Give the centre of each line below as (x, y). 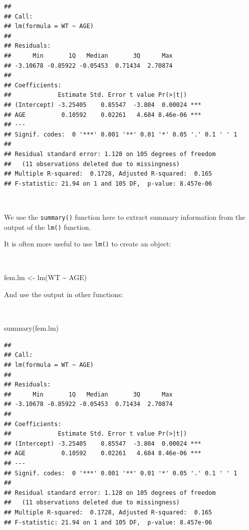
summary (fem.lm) (32, 328)
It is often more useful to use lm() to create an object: (88, 244)
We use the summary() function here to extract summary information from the (125, 217)
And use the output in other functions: (64, 294)
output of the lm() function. (48, 227)
